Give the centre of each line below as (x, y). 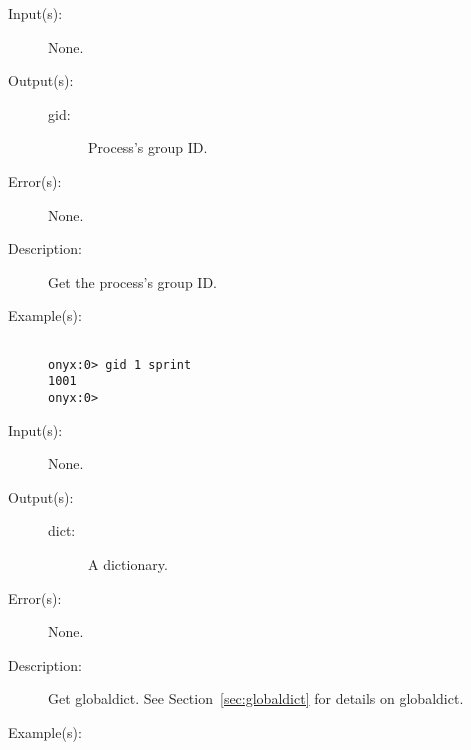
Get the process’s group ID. (132, 281)
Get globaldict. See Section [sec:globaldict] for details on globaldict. (256, 698)
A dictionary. (128, 563)
